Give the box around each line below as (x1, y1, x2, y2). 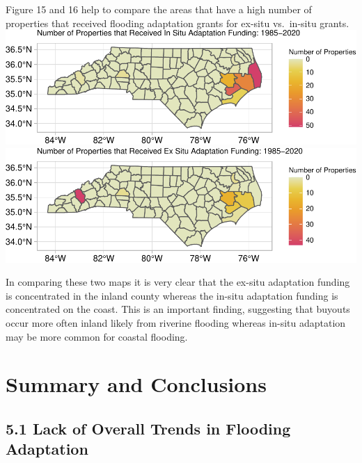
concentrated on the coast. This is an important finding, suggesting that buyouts (6, 302, 350, 316)
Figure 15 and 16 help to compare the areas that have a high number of (6, 2, 312, 16)
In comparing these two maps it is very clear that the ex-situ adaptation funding (6, 275, 350, 289)
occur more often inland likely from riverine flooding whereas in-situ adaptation (6, 316, 346, 330)
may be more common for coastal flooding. (6, 329, 188, 343)
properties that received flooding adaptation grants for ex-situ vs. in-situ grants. (6, 15, 349, 30)
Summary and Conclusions (6, 370, 267, 398)
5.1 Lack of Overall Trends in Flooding (6, 417, 291, 439)
